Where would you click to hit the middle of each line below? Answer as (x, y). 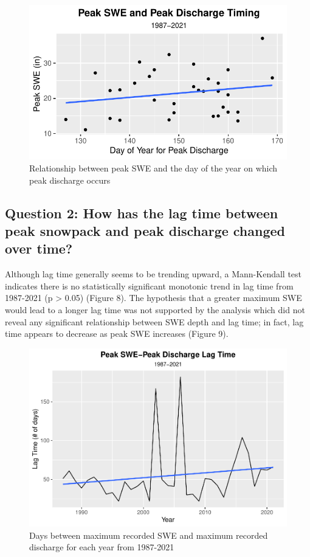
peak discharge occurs (70, 180)
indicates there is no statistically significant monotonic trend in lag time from (149, 285)
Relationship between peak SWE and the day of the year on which (153, 168)
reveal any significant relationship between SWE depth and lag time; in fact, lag (154, 321)
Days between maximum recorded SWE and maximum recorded (149, 535)
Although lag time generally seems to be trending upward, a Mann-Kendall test (153, 274)
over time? (39, 248)
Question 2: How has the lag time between (142, 213)
